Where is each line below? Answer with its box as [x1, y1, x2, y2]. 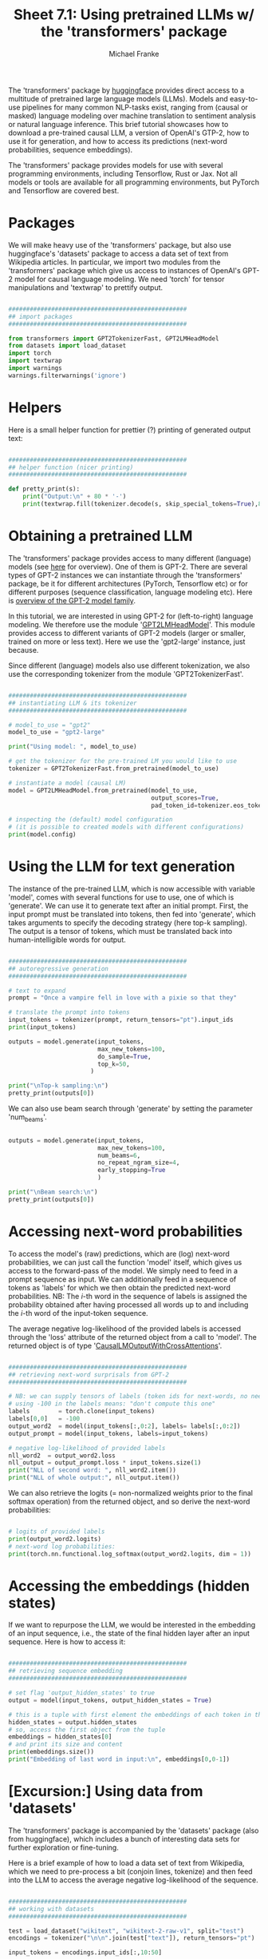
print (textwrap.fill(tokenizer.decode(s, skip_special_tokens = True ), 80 [22, 500, 266, 508]
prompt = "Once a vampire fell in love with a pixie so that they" [8, 994, 238, 1002]
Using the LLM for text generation [8, 857, 235, 876]
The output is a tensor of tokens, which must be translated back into [8, 926, 233, 936]
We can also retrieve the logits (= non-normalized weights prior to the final [8, 1488, 254, 1498]
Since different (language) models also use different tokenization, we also [8, 661, 250, 670]
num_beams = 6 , [97, 1151, 141, 1159]
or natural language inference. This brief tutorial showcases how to [8, 119, 229, 129]
